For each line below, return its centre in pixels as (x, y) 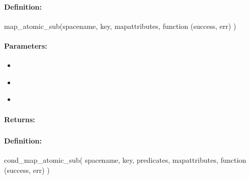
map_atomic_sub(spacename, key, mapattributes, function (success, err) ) (120, 26)
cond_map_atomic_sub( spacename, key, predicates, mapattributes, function (125, 160)
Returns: (20, 119)
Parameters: (26, 45)
